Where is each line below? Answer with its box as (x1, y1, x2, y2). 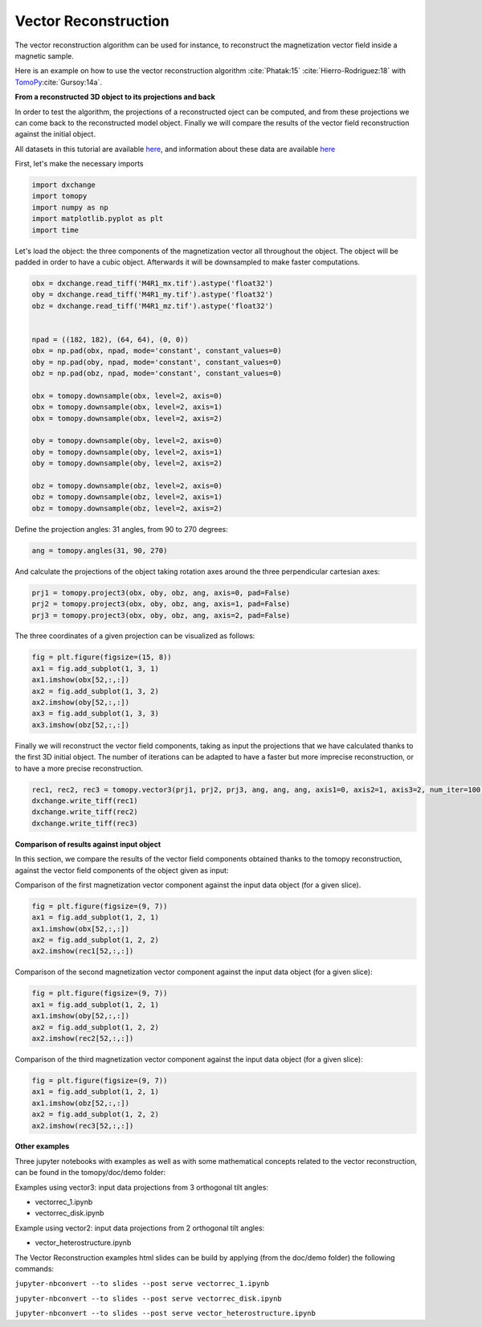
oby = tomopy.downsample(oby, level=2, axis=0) (31, 436, 223, 445)
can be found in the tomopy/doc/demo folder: (14, 1168, 166, 1178)
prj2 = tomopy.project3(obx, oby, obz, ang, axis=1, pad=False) (31, 600, 291, 608)
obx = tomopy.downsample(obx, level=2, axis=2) (31, 414, 223, 423)
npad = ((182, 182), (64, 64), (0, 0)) (31, 334, 189, 344)
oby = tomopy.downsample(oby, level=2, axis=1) (31, 447, 223, 457)
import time (31, 225, 80, 235)
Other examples (14, 1141, 70, 1151)
